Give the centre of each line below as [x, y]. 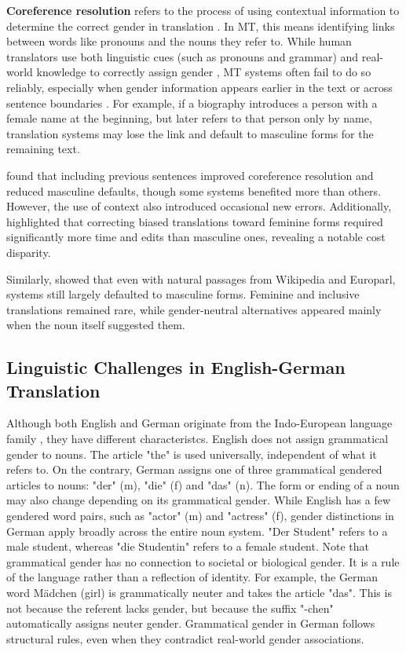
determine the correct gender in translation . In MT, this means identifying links [201, 26]
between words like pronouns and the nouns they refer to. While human [179, 41]
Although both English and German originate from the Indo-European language [199, 423]
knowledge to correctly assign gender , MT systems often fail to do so [204, 72]
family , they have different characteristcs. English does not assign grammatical [198, 439]
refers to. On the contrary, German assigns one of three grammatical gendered [194, 469]
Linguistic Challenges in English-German [176, 367]
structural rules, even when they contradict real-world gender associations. [185, 638]
